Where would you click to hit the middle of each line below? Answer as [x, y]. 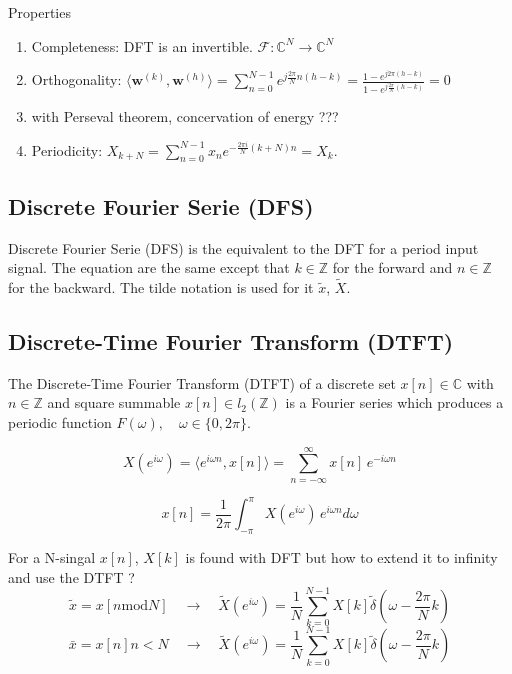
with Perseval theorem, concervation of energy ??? [185, 116]
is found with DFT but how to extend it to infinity [341, 557]
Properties [39, 12]
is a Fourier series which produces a [394, 402]
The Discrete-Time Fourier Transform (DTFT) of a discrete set [202, 382]
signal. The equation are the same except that [149, 267]
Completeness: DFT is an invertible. [142, 45]
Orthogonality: [76, 79]
